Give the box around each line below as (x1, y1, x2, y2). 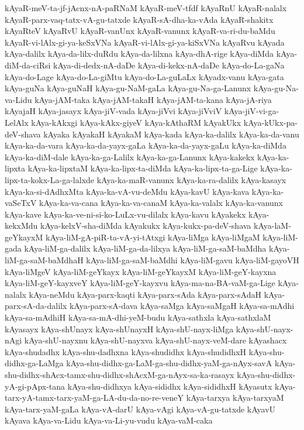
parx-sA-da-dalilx (5, 300, 67, 312)
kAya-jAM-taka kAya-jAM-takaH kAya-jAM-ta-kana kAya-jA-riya (34, 93, 272, 105)
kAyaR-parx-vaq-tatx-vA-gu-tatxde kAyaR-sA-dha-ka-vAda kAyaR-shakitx (5, 13, 274, 25)
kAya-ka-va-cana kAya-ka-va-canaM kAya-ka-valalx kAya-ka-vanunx (39, 197, 283, 209)
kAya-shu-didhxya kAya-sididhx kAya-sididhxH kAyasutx (67, 380, 272, 392)
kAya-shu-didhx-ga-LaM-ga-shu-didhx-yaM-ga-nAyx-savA (66, 357, 272, 369)
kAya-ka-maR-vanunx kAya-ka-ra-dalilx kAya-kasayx (96, 173, 286, 185)
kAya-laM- (254, 219, 291, 232)
